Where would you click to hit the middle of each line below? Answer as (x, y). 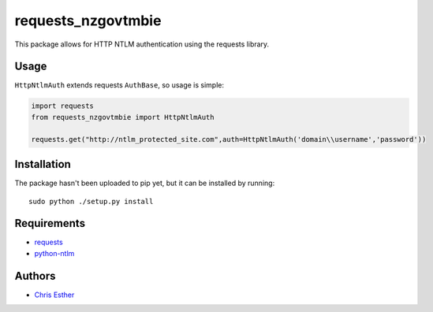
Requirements (50, 223)
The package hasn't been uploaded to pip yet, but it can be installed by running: (145, 183)
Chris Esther (54, 295)
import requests (63, 106)
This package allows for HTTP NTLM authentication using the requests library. (142, 44)
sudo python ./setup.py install (91, 201)
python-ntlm (54, 253)
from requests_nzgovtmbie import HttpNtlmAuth (123, 117)
